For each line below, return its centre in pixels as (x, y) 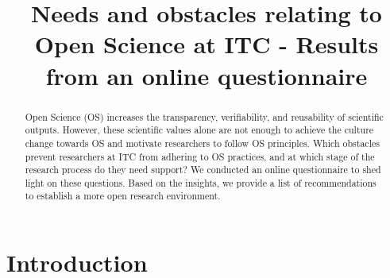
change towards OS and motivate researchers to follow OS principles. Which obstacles (202, 143)
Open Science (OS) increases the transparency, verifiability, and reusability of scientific (204, 116)
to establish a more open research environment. (123, 196)
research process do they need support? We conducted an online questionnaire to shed (203, 170)
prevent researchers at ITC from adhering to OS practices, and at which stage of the (200, 156)
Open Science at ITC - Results (207, 44)
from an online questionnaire (207, 75)
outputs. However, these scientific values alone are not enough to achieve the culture (199, 130)
